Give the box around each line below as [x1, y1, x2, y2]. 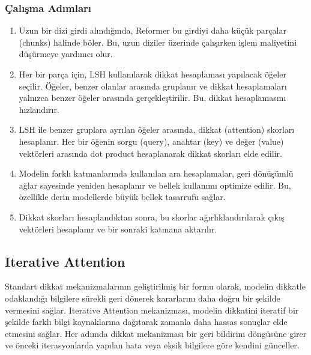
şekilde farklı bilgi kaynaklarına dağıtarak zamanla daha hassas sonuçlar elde [5, 315, 288, 328]
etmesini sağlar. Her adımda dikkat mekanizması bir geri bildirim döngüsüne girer [5, 327, 307, 339]
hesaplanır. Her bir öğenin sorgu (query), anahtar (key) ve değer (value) [19, 135, 284, 147]
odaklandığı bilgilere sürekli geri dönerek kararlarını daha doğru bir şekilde [5, 291, 280, 304]
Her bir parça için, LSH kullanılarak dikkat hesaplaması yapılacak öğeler [19, 68, 286, 80]
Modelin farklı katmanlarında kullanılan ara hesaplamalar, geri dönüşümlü [19, 167, 294, 180]
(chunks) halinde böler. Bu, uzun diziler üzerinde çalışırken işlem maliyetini [19, 35, 297, 48]
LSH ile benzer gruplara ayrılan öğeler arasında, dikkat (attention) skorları [19, 123, 295, 136]
